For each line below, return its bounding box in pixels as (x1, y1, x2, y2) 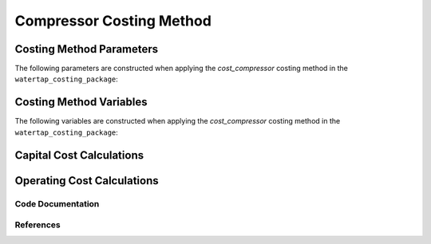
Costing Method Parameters (14, 42, 159, 56)
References (14, 219, 61, 230)
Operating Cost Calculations (14, 174, 159, 187)
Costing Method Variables (14, 96, 148, 109)
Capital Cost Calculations (14, 148, 144, 162)
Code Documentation (14, 198, 100, 209)
